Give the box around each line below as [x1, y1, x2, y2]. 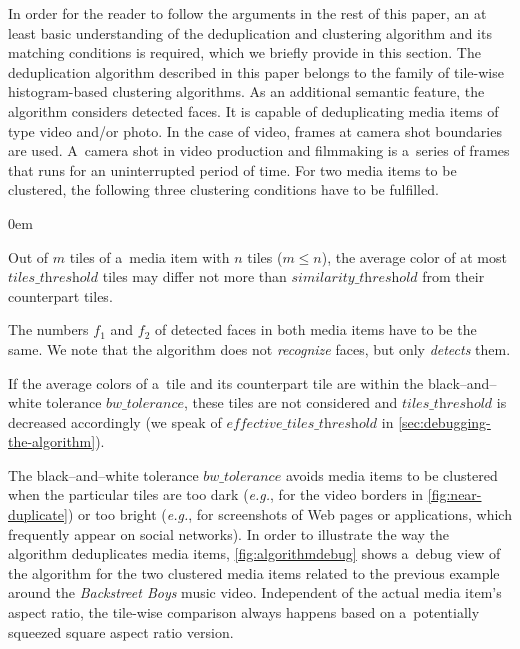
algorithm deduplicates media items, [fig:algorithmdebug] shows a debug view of [8, 543, 501, 564]
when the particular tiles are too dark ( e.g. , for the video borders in [8, 484, 424, 505]
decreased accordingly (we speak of [8, 411, 222, 432]
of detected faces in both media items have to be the [154, 319, 477, 340]
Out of [8, 246, 49, 267]
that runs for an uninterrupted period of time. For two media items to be [8, 159, 457, 180]
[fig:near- [427, 484, 482, 505]
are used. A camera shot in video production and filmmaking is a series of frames [8, 140, 510, 161]
